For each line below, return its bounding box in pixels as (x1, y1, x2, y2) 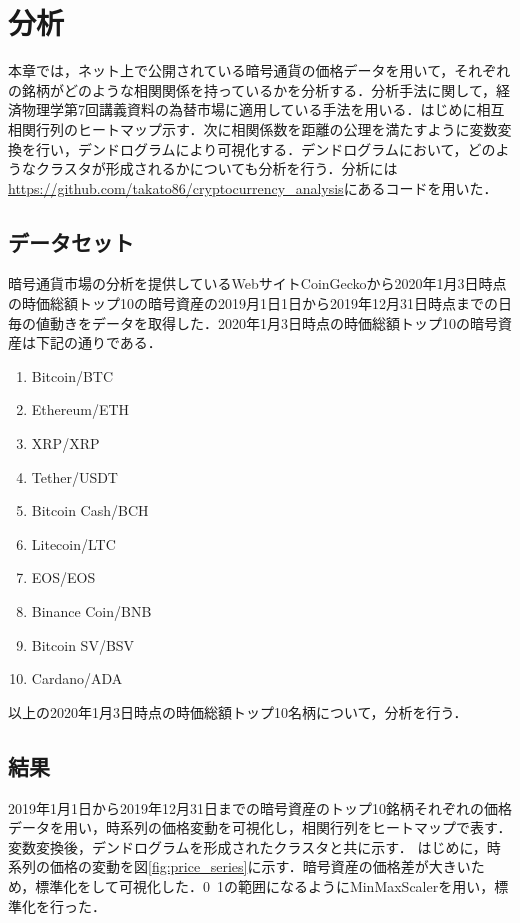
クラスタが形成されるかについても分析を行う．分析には (35, 158, 398, 179)
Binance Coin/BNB (31, 601, 152, 622)
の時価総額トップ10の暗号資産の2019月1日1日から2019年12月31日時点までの (8, 293, 498, 314)
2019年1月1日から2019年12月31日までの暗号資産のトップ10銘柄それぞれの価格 (8, 797, 512, 818)
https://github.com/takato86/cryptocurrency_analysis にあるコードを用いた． (8, 177, 498, 198)
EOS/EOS (31, 567, 96, 588)
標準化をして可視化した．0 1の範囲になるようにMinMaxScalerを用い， (35, 875, 495, 896)
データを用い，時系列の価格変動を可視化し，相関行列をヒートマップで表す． (8, 817, 512, 838)
